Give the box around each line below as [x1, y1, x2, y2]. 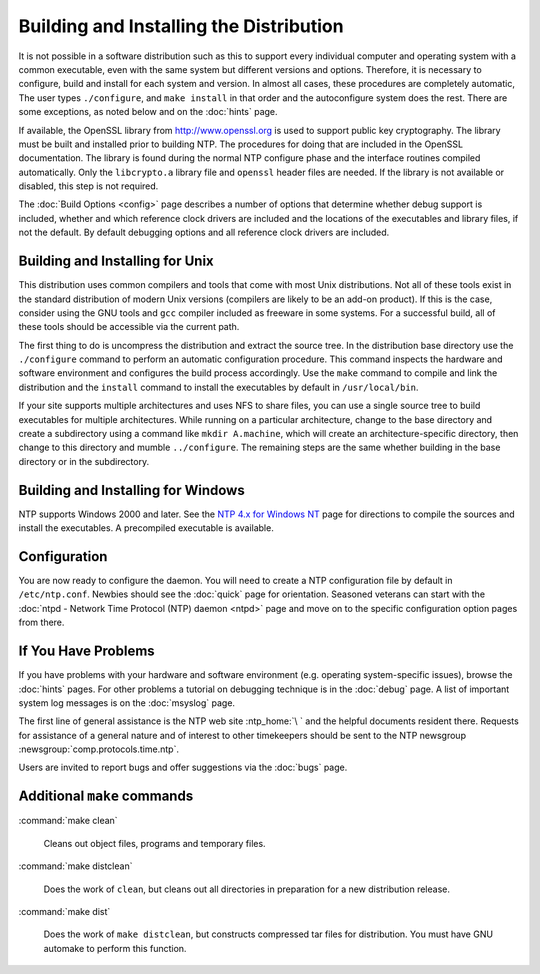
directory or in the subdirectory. [18, 455, 150, 467]
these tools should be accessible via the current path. [18, 321, 240, 333]
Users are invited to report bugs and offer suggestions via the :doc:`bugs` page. [18, 761, 348, 774]
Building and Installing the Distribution [18, 15, 344, 37]
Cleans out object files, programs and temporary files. [43, 837, 266, 849]
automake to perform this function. [43, 942, 187, 954]
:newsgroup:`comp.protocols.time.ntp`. [18, 743, 180, 755]
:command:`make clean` [18, 815, 119, 827]
